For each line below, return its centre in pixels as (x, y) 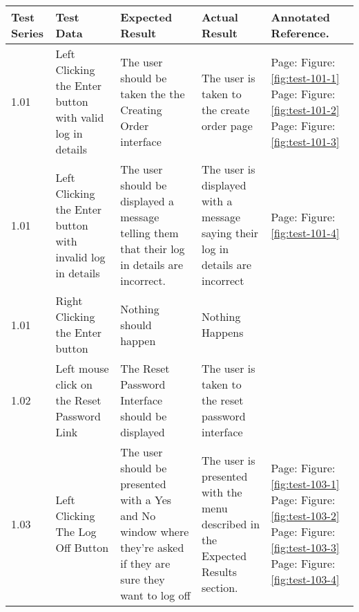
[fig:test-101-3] (305, 141)
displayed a (147, 201)
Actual (220, 17)
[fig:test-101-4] (305, 233)
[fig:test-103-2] (305, 516)
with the (222, 492)
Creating (141, 109)
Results (219, 571)
